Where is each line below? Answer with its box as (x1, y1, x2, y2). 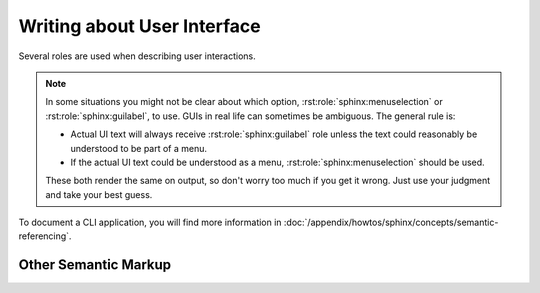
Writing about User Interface (18, 15, 261, 37)
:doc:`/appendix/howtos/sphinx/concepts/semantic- (283, 216, 499, 229)
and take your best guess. (45, 188, 153, 200)
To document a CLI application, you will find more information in (18, 216, 282, 229)
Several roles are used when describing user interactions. (18, 50, 257, 62)
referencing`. (18, 230, 72, 242)
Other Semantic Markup (18, 256, 172, 274)
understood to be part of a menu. (70, 142, 208, 154)
